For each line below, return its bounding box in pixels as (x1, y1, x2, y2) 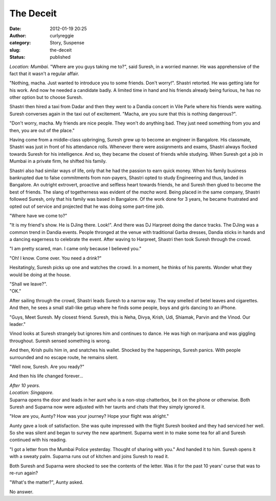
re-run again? (9, 470, 38, 476)
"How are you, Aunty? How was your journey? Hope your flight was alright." (9, 413, 169, 419)
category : (9, 40, 31, 46)
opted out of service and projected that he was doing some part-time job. (9, 203, 165, 209)
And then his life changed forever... (9, 373, 84, 379)
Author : (9, 32, 27, 38)
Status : (9, 54, 26, 60)
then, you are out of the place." (9, 127, 75, 133)
